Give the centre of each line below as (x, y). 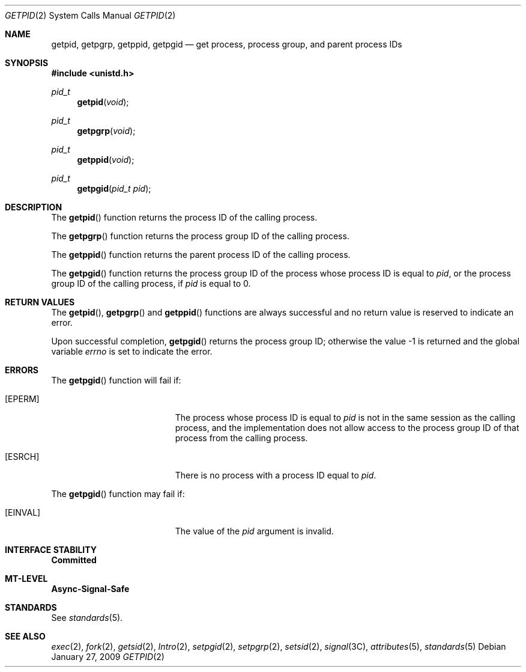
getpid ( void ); (103, 102)
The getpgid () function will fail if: (116, 380)
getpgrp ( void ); (106, 131)
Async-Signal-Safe (90, 589)
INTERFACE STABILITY (51, 550)
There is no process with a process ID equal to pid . (276, 475)
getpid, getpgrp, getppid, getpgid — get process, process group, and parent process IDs (227, 44)
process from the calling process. (241, 438)
